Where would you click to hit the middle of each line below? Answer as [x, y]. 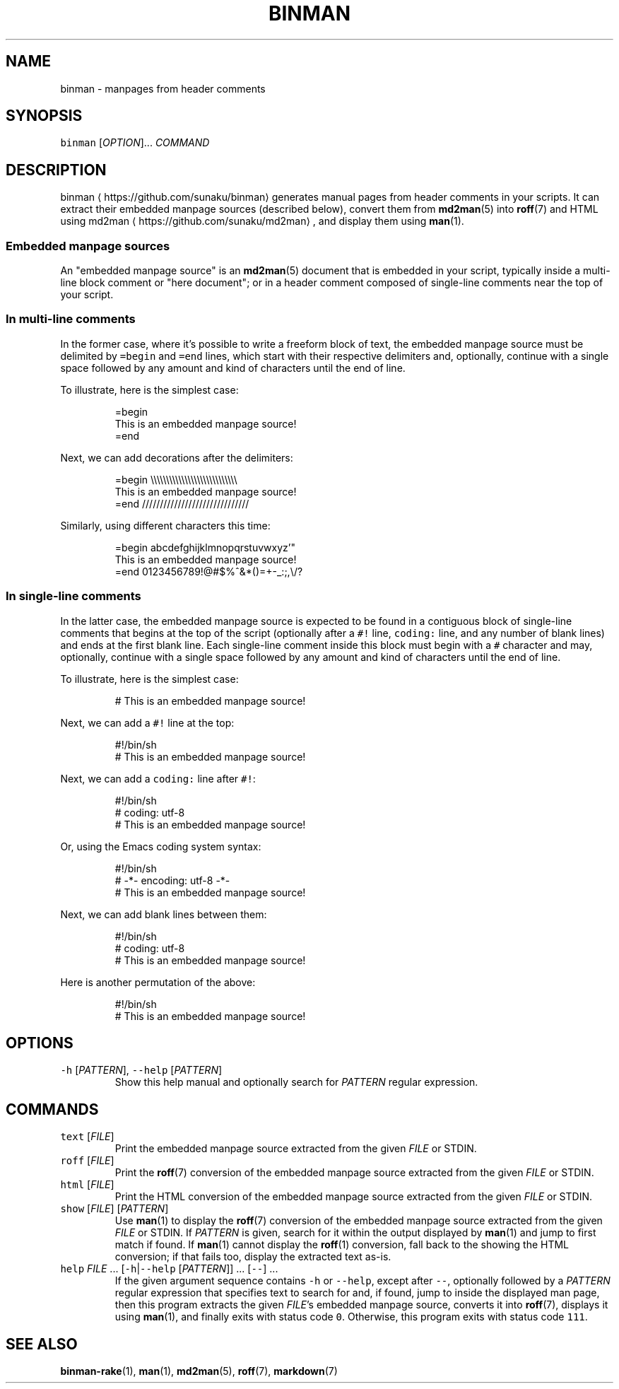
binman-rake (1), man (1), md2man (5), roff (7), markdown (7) [199, 1371]
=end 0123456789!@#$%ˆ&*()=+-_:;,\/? [209, 571]
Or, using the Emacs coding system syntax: [161, 846]
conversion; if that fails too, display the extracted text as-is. [253, 1257]
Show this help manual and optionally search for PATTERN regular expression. [296, 1082]
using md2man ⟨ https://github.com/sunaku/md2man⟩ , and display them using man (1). [262, 221]
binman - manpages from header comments [163, 88]
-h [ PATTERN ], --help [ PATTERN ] [141, 1070]
